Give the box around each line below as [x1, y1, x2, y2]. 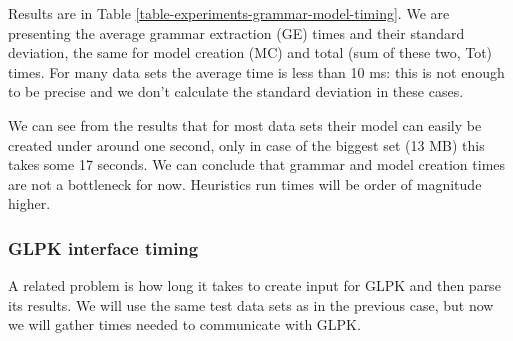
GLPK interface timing [8, 235, 199, 260]
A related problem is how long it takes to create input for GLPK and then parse [8, 275, 501, 296]
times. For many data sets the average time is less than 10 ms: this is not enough [8, 61, 505, 82]
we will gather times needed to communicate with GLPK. [8, 314, 361, 335]
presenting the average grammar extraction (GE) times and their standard [8, 22, 465, 43]
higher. [8, 193, 51, 214]
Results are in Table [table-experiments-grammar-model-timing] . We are [8, 3, 450, 23]
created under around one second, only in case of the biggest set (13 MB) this [8, 134, 485, 155]
